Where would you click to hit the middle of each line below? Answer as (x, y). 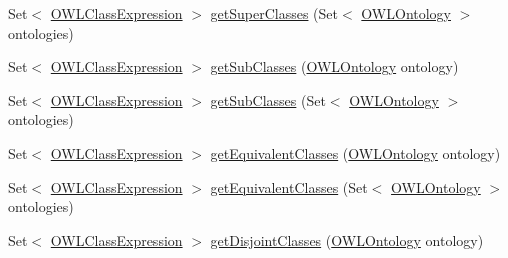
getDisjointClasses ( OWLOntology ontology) (347, 239)
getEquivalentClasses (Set (289, 186)
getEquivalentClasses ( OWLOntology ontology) (355, 152)
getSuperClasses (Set (274, 13)
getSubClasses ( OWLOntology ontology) (334, 66)
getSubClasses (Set (268, 99)
